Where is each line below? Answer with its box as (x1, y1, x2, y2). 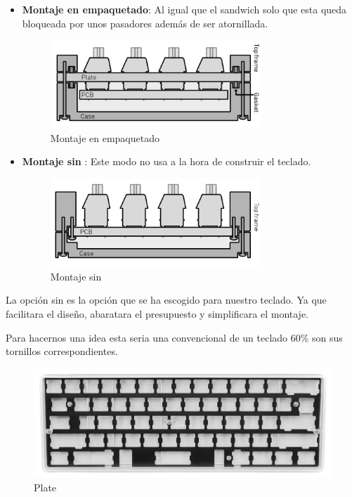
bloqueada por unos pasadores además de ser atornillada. (22, 15, 268, 30)
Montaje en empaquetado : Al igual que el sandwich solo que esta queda (22, 2, 347, 16)
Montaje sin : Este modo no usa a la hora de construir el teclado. (22, 154, 311, 169)
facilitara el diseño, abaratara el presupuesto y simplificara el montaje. (6, 306, 309, 321)
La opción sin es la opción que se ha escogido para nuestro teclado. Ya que (6, 292, 327, 307)
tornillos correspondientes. (6, 344, 118, 359)
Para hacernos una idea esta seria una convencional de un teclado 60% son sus (6, 330, 343, 344)
